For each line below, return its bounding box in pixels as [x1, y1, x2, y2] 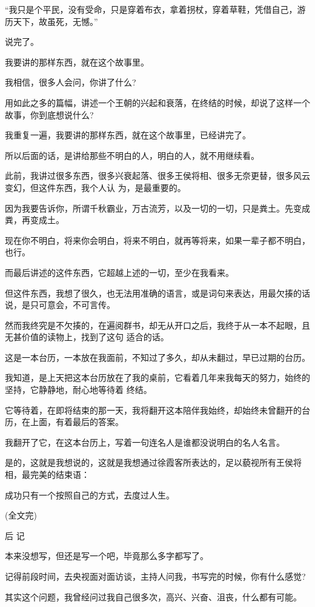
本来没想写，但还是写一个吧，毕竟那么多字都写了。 [5, 549, 208, 562]
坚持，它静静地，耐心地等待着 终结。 [5, 383, 152, 396]
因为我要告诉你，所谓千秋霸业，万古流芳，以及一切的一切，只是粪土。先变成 [5, 201, 310, 214]
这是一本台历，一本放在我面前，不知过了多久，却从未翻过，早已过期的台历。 [5, 350, 310, 363]
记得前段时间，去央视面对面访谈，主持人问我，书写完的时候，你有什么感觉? [5, 570, 306, 582]
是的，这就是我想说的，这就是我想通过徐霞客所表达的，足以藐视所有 [5, 456, 276, 469]
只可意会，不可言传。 [30, 298, 115, 311]
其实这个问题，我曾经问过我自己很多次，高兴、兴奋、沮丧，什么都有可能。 [5, 590, 302, 603]
